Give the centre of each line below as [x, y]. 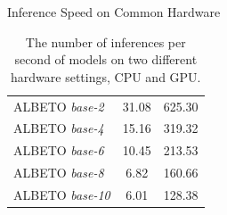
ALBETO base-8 [59, 173]
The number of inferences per [105, 41]
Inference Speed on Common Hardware [114, 12]
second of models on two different [106, 59]
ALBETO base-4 [59, 128]
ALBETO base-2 [59, 106]
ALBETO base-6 [59, 150]
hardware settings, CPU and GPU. [106, 76]
